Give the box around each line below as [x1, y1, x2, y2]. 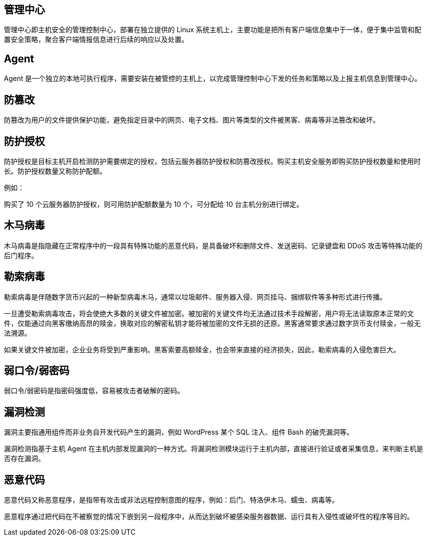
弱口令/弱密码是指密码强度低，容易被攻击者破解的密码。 [4, 386, 184, 395]
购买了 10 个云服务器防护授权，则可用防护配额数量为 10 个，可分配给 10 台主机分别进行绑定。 [4, 200, 304, 208]
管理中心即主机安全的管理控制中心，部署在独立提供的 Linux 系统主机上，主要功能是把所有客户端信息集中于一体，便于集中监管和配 [4, 25, 422, 34]
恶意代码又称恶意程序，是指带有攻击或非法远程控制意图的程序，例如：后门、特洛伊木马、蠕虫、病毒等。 [4, 496, 339, 504]
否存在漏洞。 [4, 454, 45, 463]
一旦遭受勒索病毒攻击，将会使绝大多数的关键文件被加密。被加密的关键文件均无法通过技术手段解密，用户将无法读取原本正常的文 [4, 309, 414, 318]
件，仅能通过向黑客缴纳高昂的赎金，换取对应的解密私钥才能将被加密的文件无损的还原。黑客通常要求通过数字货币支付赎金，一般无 [4, 319, 421, 327]
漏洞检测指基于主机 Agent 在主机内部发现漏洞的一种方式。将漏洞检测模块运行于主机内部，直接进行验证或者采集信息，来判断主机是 [4, 444, 424, 453]
